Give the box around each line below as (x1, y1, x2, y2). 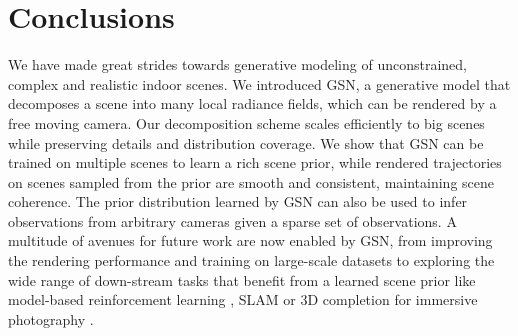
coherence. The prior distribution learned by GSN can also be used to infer (8, 191, 468, 212)
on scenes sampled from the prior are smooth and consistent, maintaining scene (8, 171, 494, 192)
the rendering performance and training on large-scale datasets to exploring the (8, 250, 495, 271)
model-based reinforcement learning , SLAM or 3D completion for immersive (8, 289, 478, 310)
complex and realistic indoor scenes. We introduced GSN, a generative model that (8, 73, 511, 94)
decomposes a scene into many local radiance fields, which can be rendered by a (8, 93, 497, 114)
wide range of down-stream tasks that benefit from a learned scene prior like (8, 269, 476, 290)
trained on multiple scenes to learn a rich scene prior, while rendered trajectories (8, 152, 502, 173)
